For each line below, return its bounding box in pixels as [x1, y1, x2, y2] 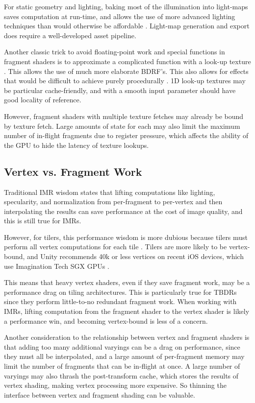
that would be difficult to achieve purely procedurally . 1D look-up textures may [4, 75, 246, 86]
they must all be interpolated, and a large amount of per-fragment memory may [4, 351, 245, 361]
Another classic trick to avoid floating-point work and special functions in [4, 47, 225, 57]
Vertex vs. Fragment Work [4, 164, 142, 179]
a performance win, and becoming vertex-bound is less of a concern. [4, 315, 208, 326]
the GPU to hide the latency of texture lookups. [4, 140, 149, 150]
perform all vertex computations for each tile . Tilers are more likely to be [4, 241, 227, 252]
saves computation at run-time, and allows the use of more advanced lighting [4, 11, 235, 21]
